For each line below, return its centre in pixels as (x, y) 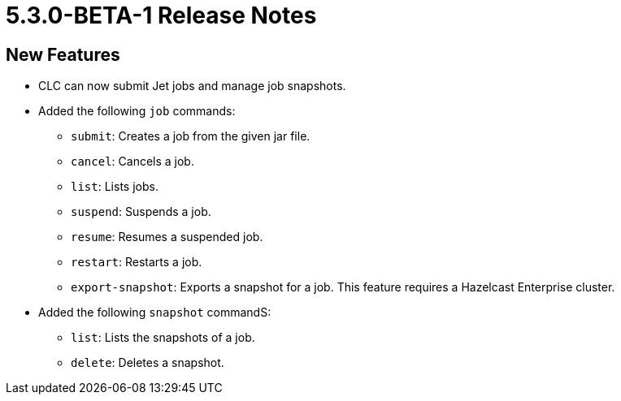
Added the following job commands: (137, 111)
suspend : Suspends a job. (141, 212)
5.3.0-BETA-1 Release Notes (161, 15)
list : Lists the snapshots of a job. (163, 338)
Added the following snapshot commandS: (155, 313)
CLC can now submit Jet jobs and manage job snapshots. (192, 86)
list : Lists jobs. (115, 187)
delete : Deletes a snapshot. (148, 363)
